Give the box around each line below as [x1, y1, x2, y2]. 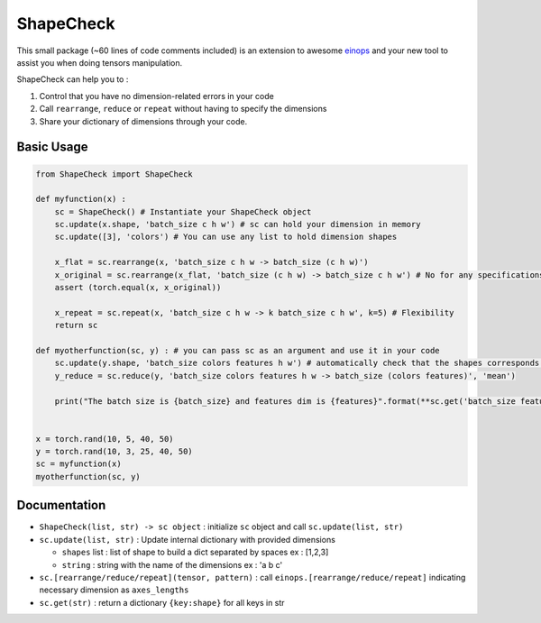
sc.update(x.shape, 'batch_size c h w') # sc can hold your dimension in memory [54, 219, 421, 230]
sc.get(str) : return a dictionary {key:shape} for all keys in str [39, 597, 285, 608]
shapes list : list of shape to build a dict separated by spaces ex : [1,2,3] [61, 546, 329, 558]
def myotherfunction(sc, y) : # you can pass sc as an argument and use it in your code [35, 345, 441, 355]
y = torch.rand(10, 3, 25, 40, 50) [35, 446, 193, 457]
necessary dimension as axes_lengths [39, 584, 189, 595]
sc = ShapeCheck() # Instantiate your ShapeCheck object [54, 206, 312, 216]
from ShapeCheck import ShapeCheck [35, 169, 193, 179]
